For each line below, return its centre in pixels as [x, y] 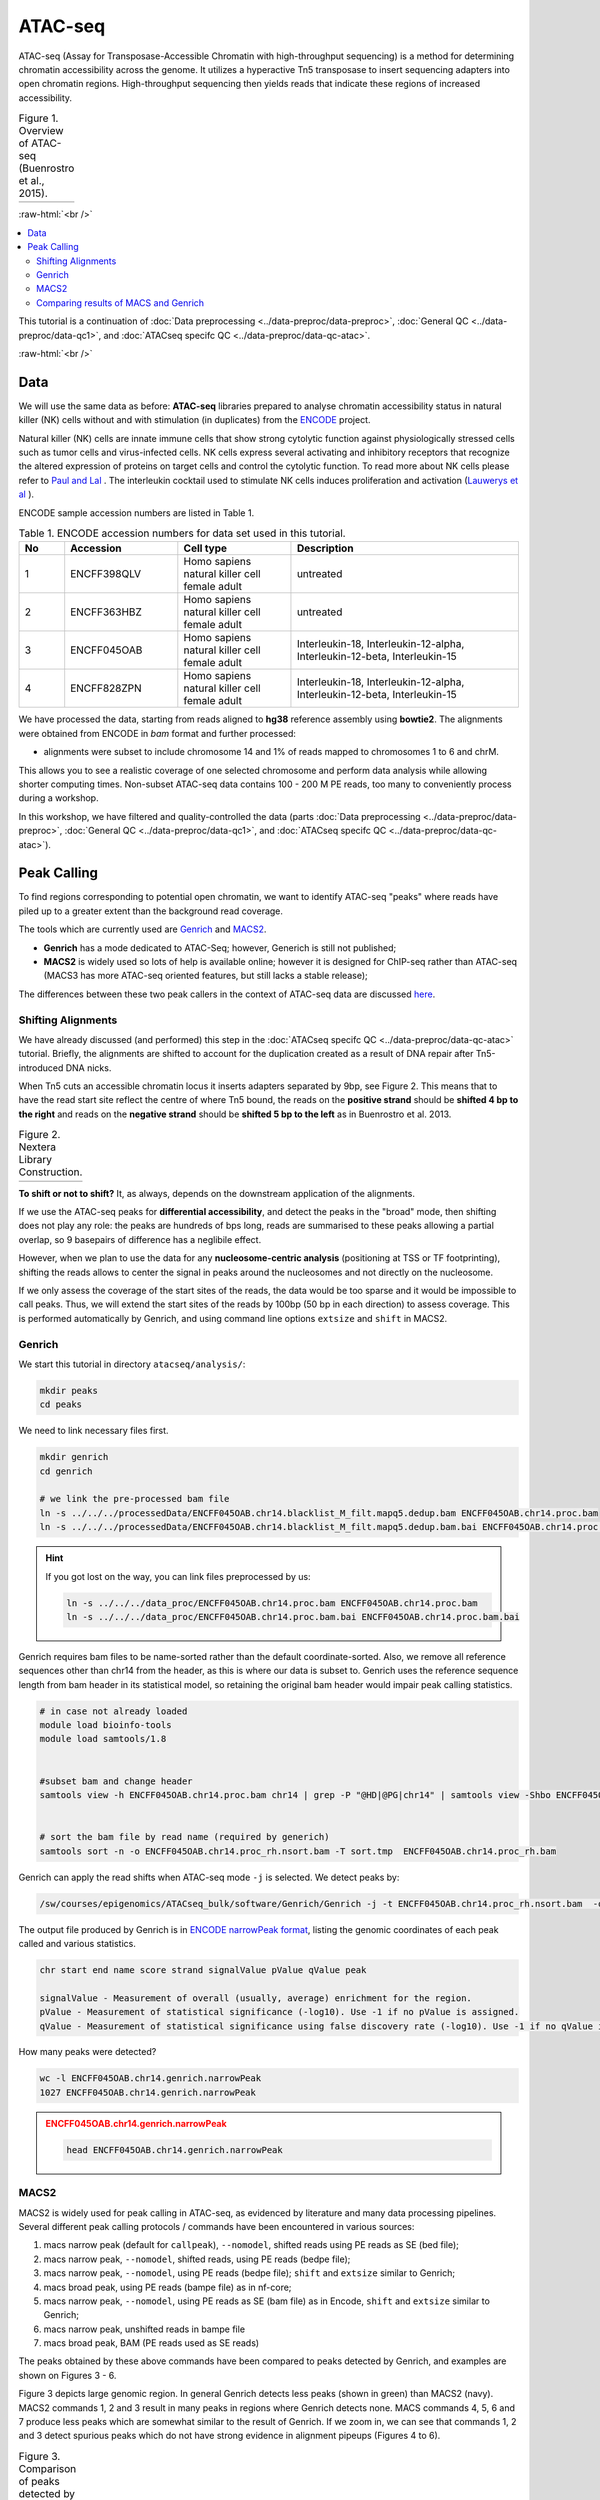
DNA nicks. [88, 1067]
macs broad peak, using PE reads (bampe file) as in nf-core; [167, 2287]
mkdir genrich [74, 1457]
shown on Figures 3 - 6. [67, 2375]
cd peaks [61, 1404]
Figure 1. [38, 118]
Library [35, 1160]
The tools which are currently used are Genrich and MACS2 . [142, 929]
